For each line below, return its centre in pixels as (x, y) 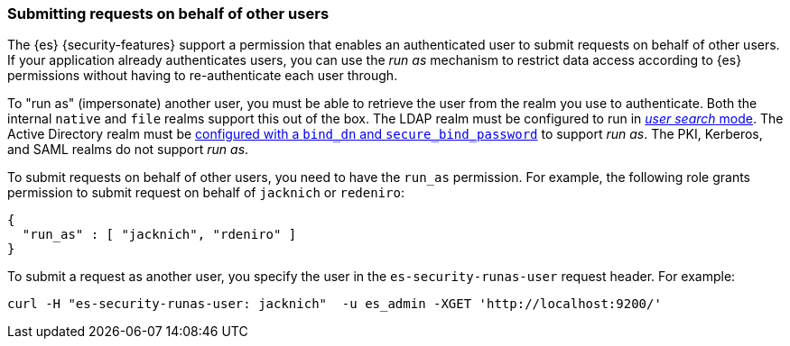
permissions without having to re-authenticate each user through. (203, 76)
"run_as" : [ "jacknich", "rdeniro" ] (159, 235)
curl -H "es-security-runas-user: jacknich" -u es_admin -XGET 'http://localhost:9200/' (335, 304)
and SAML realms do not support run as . (128, 150)
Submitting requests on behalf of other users (168, 14)
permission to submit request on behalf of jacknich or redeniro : (206, 193)
